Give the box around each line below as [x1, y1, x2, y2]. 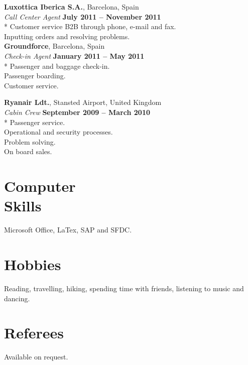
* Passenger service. [4, 116, 65, 127]
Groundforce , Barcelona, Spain [4, 41, 105, 51]
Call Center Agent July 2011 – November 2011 [4, 11, 161, 22]
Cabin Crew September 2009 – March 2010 [4, 106, 150, 117]
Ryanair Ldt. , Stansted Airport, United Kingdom [4, 97, 162, 107]
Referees [4, 322, 64, 343]
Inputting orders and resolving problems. [4, 31, 130, 41]
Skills [4, 195, 42, 216]
